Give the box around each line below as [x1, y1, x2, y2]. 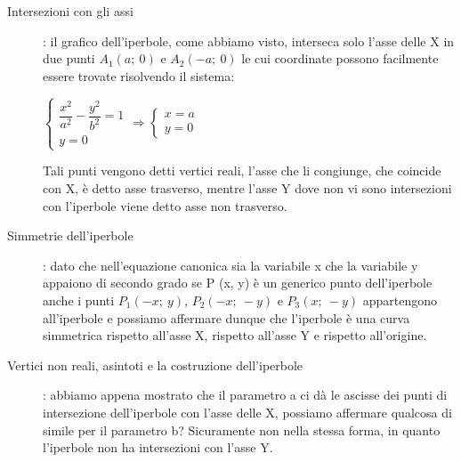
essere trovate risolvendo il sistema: [43, 66, 235, 85]
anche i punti [43, 291, 115, 309]
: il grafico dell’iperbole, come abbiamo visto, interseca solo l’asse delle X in [43, 31, 455, 50]
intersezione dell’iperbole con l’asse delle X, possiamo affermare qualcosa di [43, 402, 452, 421]
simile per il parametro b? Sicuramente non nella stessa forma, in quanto [43, 420, 441, 439]
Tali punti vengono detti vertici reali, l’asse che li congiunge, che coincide [43, 161, 441, 180]
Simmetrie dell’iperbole [7, 226, 133, 245]
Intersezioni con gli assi [7, 2, 133, 20]
